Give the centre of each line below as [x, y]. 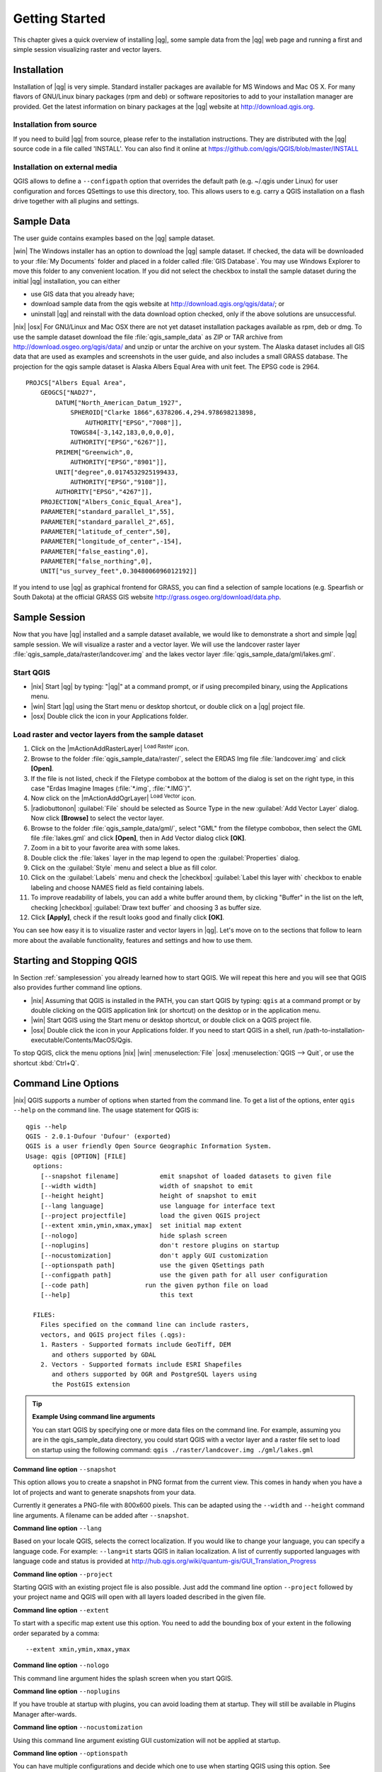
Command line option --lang [57, 1528]
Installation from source [55, 125]
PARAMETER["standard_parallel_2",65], [108, 522]
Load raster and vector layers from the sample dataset [108, 735]
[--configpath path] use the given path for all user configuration [184, 1275]
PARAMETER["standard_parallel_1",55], [108, 512]
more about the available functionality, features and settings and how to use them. [133, 940]
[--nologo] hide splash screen [134, 1235]
